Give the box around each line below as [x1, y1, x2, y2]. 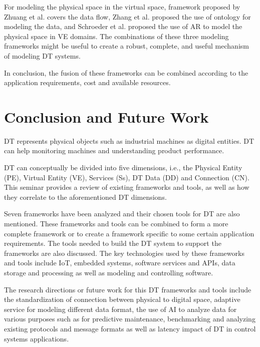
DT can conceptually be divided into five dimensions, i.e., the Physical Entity [4, 162, 242, 173]
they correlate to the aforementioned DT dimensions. [4, 191, 167, 202]
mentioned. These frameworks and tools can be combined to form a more [4, 218, 228, 229]
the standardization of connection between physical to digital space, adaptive [4, 294, 240, 304]
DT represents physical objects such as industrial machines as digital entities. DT [4, 135, 254, 146]
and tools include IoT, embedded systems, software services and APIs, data [4, 257, 235, 268]
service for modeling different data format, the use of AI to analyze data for [4, 303, 237, 314]
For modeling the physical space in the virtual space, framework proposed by [4, 2, 240, 12]
